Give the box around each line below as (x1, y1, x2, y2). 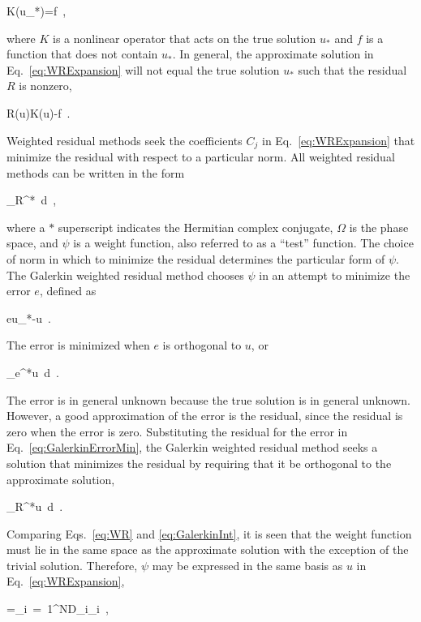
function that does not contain (6, 45, 158, 62)
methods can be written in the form (6, 164, 185, 181)
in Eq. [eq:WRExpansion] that (261, 131, 415, 148)
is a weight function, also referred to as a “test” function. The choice (73, 234, 414, 251)
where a (6, 218, 45, 235)
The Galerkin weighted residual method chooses (6, 266, 244, 283)
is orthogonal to (162, 337, 242, 354)
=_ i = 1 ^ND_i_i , (6, 600, 109, 617)
